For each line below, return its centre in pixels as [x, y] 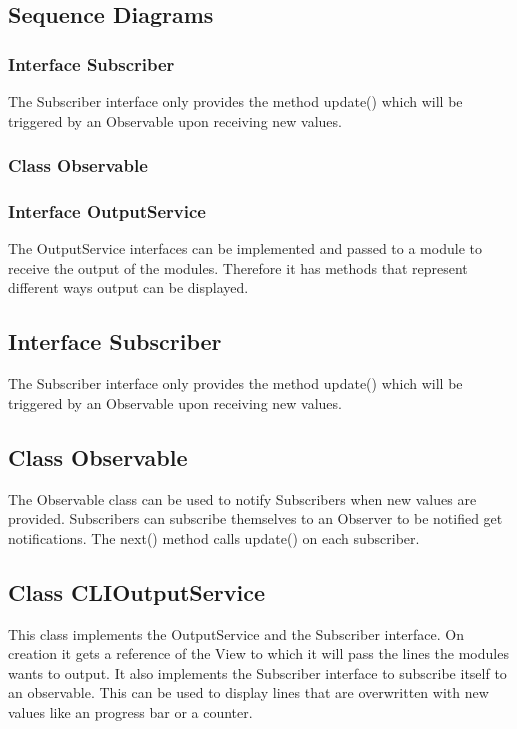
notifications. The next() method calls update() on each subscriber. [214, 537]
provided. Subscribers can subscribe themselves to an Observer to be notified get [255, 518]
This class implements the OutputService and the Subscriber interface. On [236, 633]
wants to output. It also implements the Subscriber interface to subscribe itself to [257, 672]
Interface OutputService [107, 210]
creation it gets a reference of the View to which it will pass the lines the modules [258, 653]
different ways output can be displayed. [128, 287]
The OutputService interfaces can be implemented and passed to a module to [245, 248]
